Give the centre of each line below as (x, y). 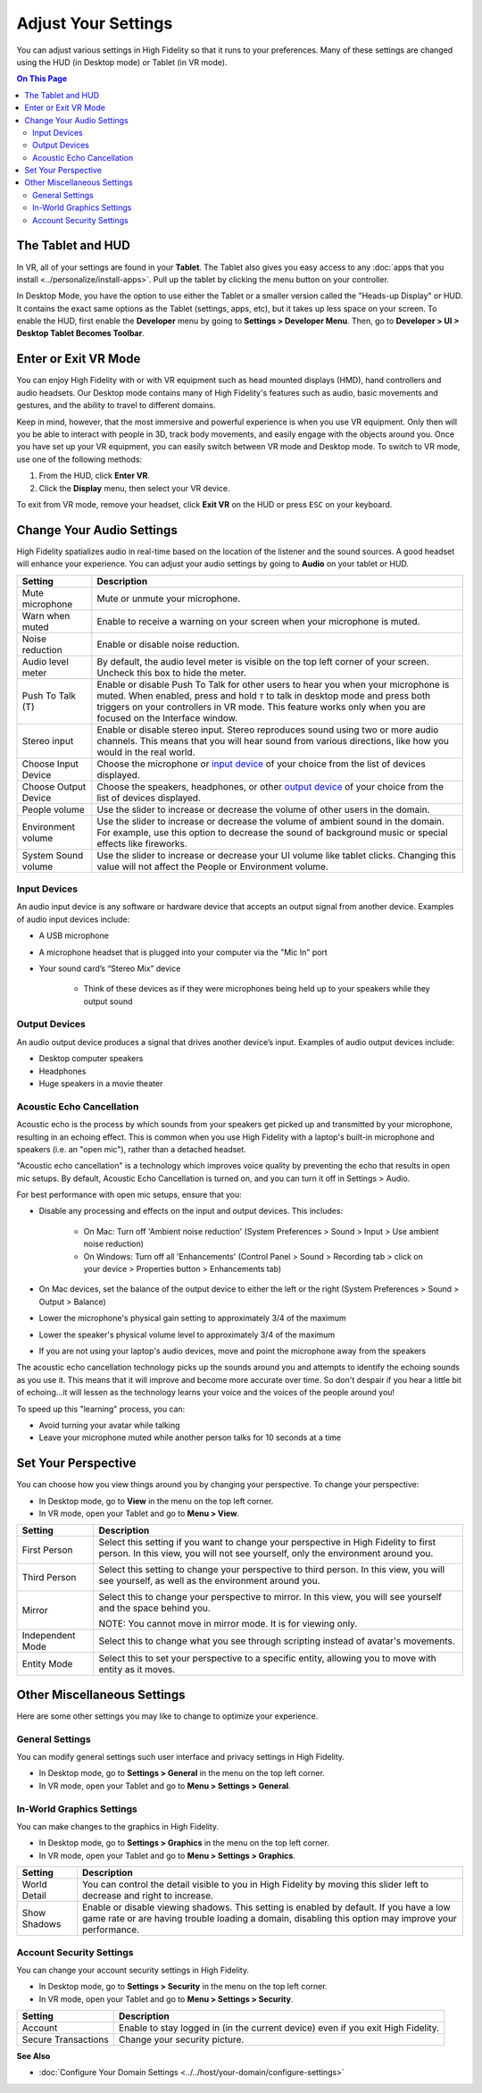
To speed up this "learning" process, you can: (101, 1409)
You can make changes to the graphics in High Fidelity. (117, 1826)
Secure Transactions (65, 2039)
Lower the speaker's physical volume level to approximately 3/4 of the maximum (187, 1335)
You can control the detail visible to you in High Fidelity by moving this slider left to (255, 1885)
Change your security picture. (182, 2039)
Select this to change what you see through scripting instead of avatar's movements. (277, 1641)
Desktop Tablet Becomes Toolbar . (80, 333)
